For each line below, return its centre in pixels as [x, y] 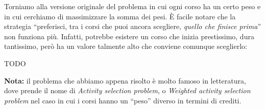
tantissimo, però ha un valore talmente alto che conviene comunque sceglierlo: [126, 46]
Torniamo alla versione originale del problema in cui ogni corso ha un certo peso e [132, 6]
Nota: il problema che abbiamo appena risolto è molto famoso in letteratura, [125, 80]
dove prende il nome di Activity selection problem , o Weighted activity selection [127, 90]
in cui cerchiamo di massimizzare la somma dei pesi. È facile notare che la [120, 16]
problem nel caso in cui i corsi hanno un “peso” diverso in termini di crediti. [123, 100]
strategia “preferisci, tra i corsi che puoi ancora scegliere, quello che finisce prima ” [133, 26]
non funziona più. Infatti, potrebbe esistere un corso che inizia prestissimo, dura [129, 36]
